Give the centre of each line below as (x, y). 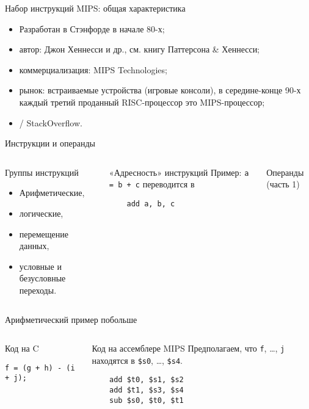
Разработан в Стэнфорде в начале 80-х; (92, 28)
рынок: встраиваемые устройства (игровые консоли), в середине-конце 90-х (160, 90)
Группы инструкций (42, 172)
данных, (34, 246)
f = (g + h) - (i (40, 368)
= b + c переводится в (152, 184)
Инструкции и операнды (50, 143)
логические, (41, 213)
